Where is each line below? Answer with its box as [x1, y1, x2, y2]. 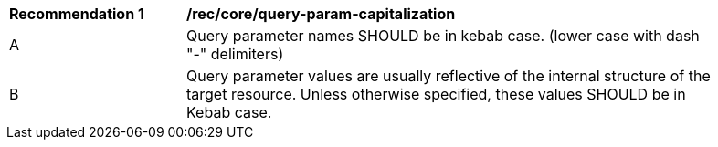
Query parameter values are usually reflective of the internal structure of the [186, 67, 711, 85]
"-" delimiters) [186, 45, 284, 63]
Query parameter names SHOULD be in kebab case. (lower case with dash [186, 26, 700, 45]
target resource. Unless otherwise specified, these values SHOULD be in [186, 85, 686, 103]
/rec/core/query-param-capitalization [186, 5, 456, 23]
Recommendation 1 [9, 5, 144, 23]
